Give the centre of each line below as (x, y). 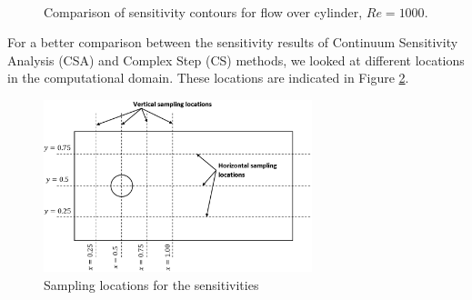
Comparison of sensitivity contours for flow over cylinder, (203, 11)
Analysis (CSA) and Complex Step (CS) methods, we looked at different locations (236, 60)
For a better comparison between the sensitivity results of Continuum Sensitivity (233, 42)
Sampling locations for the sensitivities (151, 284)
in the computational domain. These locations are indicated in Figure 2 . (208, 78)
